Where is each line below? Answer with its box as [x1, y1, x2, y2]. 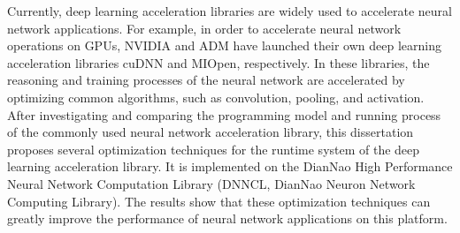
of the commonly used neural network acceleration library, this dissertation [7, 123, 414, 141]
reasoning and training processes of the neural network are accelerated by [7, 71, 405, 89]
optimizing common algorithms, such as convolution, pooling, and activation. [7, 87, 425, 106]
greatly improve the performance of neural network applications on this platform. [7, 209, 448, 228]
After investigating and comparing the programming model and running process [7, 105, 441, 124]
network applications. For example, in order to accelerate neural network [7, 19, 402, 37]
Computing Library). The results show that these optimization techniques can [7, 192, 431, 210]
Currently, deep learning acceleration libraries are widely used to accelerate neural [7, 2, 452, 19]
